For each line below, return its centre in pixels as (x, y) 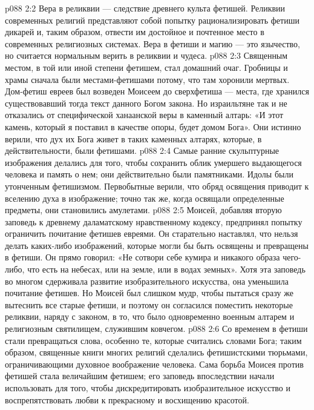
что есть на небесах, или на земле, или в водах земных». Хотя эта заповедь (166, 269)
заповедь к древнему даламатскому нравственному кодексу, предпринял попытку (154, 221)
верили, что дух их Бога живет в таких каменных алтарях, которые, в (133, 138)
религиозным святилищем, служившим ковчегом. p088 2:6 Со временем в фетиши (156, 329)
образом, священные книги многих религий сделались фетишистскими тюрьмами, (156, 352)
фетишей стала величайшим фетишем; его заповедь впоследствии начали (140, 376)
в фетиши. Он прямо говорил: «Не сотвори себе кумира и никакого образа (142, 257)
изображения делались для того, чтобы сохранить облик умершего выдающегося (153, 162)
